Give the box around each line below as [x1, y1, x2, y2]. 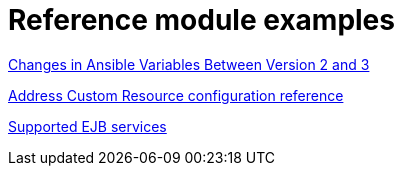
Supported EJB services [8, 117, 167, 135]
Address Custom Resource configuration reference [8, 86, 344, 104]
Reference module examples [8, 3, 395, 37]
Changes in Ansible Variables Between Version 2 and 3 [8, 55, 370, 73]
